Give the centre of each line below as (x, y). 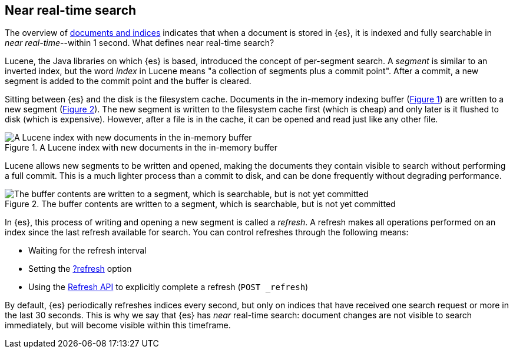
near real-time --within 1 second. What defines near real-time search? (140, 43)
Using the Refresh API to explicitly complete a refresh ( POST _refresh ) (168, 287)
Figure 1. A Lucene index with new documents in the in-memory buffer (141, 148)
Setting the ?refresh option (80, 269)
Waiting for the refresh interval (87, 251)
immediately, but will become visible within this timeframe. (118, 325)
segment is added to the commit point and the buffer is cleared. (128, 81)
